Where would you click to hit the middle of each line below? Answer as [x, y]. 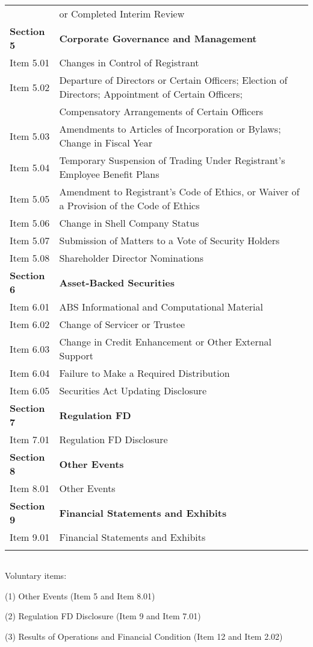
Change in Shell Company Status [129, 223]
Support [76, 355]
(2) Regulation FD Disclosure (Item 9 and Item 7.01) [103, 616]
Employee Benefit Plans [109, 174]
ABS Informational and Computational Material [161, 307]
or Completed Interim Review [122, 14]
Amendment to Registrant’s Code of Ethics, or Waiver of [179, 191]
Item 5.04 [30, 167]
